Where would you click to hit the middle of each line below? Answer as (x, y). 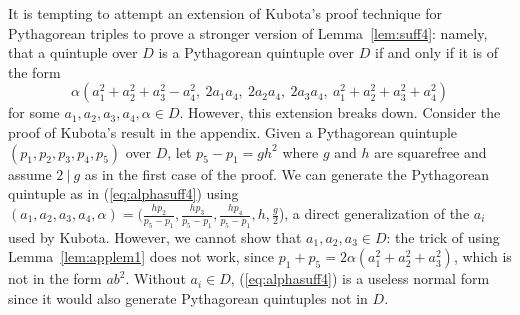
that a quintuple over (73, 52)
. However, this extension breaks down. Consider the (340, 112)
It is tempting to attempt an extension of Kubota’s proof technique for (225, 13)
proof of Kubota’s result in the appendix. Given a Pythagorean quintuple (233, 131)
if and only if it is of (436, 52)
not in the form (55, 278)
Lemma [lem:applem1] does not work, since (141, 256)
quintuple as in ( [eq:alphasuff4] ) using (123, 193)
